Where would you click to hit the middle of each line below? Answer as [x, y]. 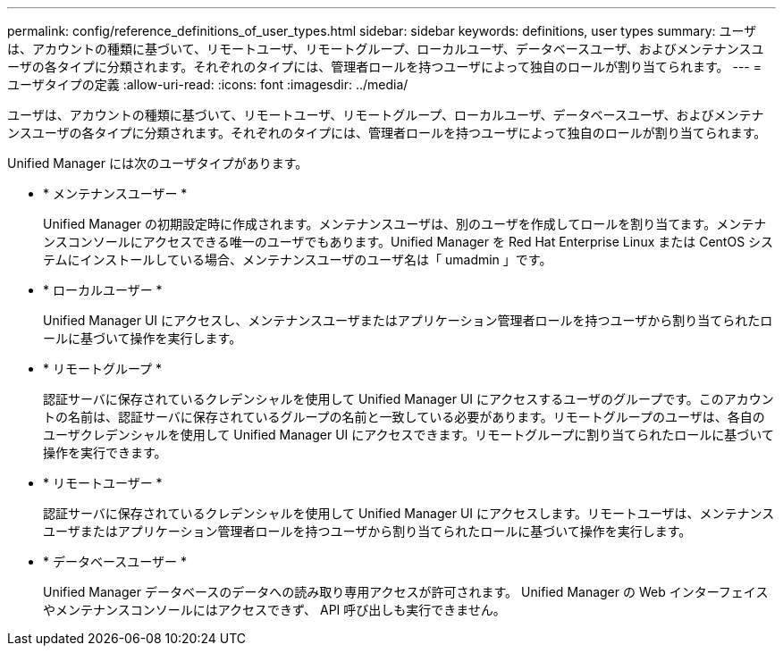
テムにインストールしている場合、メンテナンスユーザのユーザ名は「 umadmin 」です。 [298, 260]
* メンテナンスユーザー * [115, 193]
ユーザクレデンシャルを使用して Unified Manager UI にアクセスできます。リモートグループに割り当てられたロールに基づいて [408, 435]
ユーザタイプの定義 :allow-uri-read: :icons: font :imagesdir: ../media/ [208, 84]
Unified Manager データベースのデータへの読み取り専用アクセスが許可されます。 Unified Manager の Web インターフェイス [406, 592]
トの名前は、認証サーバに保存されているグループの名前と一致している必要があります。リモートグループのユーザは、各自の [404, 417]
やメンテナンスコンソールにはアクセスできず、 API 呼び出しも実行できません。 [274, 610]
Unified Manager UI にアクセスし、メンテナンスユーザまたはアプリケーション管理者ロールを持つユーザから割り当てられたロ [408, 320]
